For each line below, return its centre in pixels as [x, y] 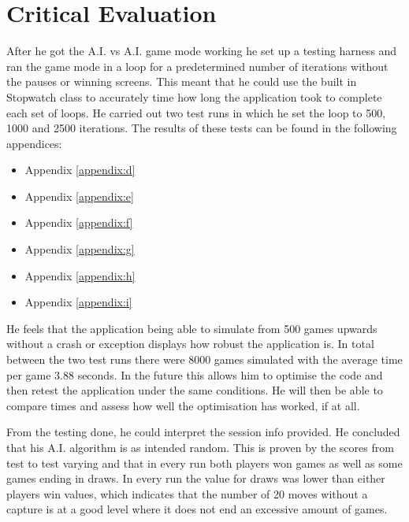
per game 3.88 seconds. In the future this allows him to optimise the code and [195, 374]
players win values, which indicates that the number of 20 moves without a [187, 493]
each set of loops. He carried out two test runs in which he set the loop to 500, [196, 112]
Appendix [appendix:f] [79, 222]
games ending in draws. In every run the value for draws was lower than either [196, 478]
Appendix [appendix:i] [78, 302]
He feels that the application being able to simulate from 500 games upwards [192, 328]
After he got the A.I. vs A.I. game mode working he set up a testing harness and [202, 51]
